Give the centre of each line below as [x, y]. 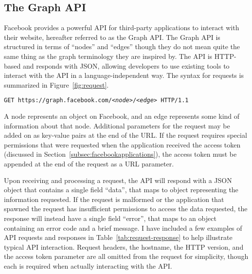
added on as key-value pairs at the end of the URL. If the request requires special [126, 135]
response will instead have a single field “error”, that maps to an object [110, 218]
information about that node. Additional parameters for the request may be [117, 125]
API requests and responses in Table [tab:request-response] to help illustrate [118, 237]
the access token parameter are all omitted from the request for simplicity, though [126, 256]
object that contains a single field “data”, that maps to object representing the [121, 190]
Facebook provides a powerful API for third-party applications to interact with [122, 27]
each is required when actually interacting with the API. [88, 265]
